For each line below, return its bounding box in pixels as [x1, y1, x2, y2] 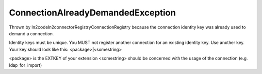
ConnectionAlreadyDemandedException [9, 7, 176, 18]
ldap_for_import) [9, 62, 42, 68]
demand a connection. [9, 30, 54, 36]
